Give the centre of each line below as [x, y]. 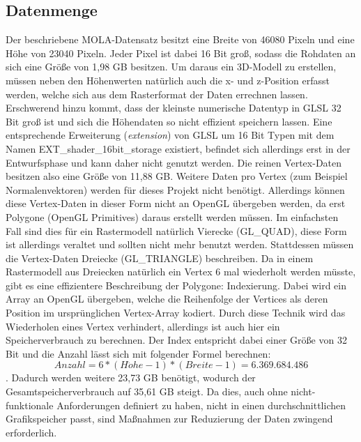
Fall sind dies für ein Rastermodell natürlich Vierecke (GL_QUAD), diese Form [176, 230]
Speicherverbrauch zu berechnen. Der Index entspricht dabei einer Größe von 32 [176, 340]
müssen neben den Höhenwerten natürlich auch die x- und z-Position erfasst [168, 80]
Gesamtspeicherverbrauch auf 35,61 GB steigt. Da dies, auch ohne [147, 391]
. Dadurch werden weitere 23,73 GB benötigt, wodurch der [131, 378]
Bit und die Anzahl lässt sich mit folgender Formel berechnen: [138, 353]
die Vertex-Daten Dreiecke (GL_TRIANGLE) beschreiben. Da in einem [160, 258]
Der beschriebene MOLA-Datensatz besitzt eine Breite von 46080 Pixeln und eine [180, 39]
